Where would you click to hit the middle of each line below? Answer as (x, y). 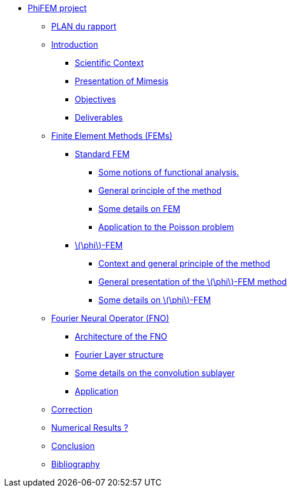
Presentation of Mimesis (122, 81)
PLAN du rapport (84, 26)
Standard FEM (102, 154)
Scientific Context (109, 63)
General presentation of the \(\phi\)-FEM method (193, 282)
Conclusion (73, 446)
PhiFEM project (57, 8)
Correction (72, 409)
